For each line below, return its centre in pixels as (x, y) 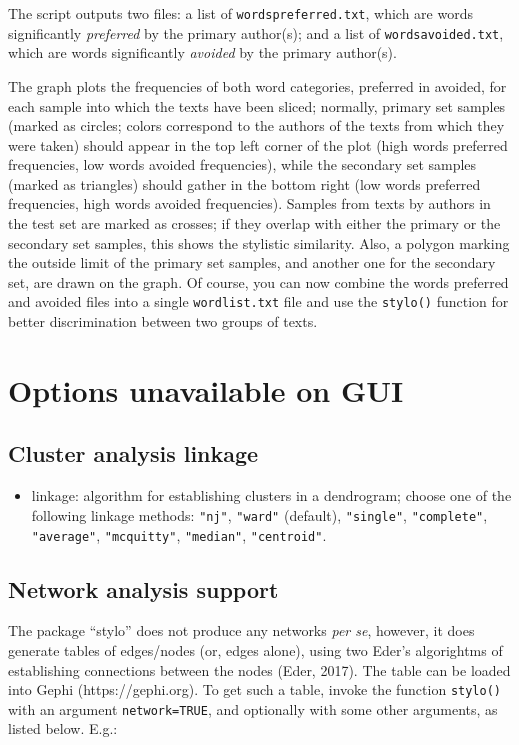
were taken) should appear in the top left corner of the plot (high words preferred (258, 144)
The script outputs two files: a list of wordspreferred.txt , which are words (240, 13)
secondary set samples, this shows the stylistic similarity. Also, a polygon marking (259, 242)
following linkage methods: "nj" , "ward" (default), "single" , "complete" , (259, 514)
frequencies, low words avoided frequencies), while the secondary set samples (242, 164)
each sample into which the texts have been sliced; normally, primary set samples (257, 105)
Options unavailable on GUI (206, 389)
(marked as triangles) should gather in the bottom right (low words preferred (244, 183)
